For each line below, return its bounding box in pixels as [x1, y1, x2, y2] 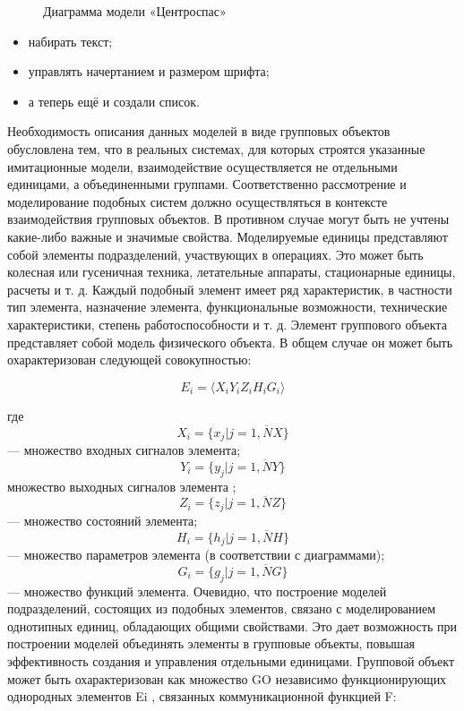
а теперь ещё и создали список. [28, 91, 200, 110]
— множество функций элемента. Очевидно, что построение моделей [7, 581, 387, 600]
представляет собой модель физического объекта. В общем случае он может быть [7, 332, 453, 351]
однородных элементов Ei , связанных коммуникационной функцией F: [7, 687, 397, 706]
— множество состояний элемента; [7, 510, 198, 529]
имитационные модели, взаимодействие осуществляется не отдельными [7, 157, 398, 176]
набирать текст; [28, 31, 113, 50]
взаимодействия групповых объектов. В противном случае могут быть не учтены [7, 210, 450, 228]
